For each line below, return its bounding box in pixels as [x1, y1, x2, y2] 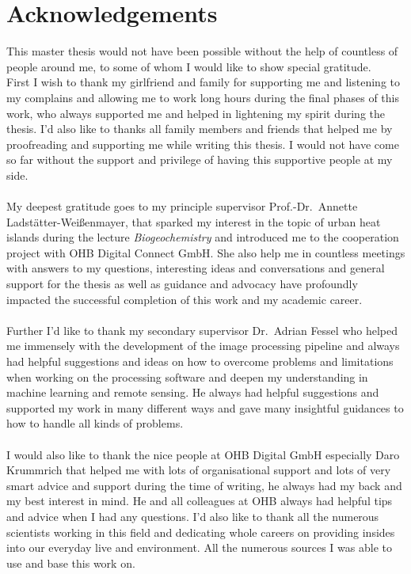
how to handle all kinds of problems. [6, 415, 184, 431]
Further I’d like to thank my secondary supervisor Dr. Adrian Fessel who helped [6, 321, 398, 338]
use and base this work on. [6, 554, 135, 571]
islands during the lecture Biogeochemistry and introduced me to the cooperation [6, 229, 399, 245]
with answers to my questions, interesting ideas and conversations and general [6, 260, 385, 276]
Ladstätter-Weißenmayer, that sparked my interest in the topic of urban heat [6, 213, 381, 230]
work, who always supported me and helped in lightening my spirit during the [6, 105, 385, 121]
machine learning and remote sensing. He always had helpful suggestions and [6, 384, 379, 401]
